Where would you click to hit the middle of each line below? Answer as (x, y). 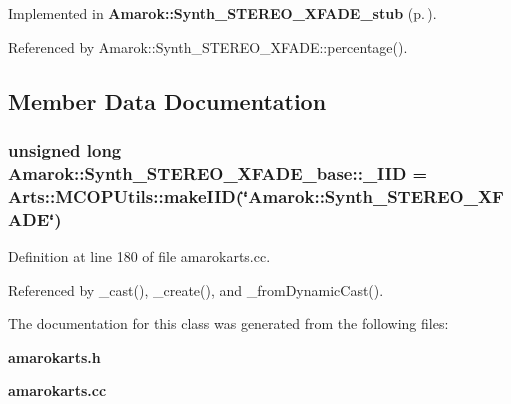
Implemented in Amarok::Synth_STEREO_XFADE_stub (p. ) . (222, 13)
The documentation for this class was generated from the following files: (228, 323)
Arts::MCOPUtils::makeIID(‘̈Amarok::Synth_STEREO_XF (256, 195)
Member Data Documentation (167, 100)
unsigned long (65, 149)
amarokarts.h (54, 356)
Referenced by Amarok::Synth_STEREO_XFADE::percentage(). (208, 46)
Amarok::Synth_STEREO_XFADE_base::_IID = (218, 172)
